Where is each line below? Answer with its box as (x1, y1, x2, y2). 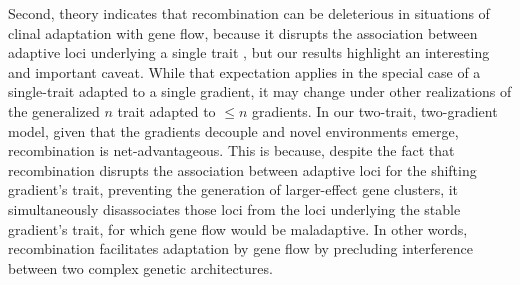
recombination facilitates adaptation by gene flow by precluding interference (8, 238, 473, 259)
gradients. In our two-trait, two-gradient (252, 100, 498, 121)
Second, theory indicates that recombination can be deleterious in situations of (8, 3, 490, 23)
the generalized (8, 100, 100, 121)
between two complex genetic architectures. (8, 257, 273, 278)
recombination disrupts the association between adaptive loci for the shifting (8, 159, 477, 180)
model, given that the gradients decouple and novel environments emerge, (8, 120, 459, 141)
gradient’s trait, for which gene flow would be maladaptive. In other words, (8, 218, 468, 239)
